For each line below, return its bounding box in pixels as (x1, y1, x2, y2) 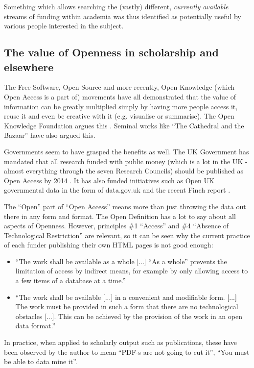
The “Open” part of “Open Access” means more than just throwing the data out (4, 201, 246, 211)
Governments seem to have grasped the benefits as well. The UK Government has (4, 146, 249, 156)
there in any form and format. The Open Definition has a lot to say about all (4, 211, 236, 221)
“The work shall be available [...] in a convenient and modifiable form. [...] (15, 292, 237, 302)
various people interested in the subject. (4, 21, 124, 31)
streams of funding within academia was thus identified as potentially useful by (4, 11, 241, 21)
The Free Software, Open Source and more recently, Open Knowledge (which (4, 82, 234, 92)
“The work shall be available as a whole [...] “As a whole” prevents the (15, 256, 227, 266)
